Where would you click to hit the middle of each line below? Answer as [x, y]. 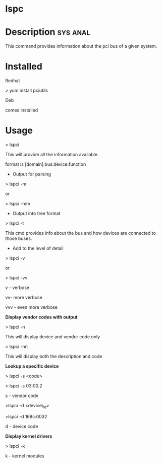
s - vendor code [22, 396]
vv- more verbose [24, 297]
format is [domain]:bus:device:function [46, 164]
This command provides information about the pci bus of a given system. [81, 46]
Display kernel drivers [29, 436]
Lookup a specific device [32, 366]
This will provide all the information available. [52, 154]
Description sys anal [48, 32]
